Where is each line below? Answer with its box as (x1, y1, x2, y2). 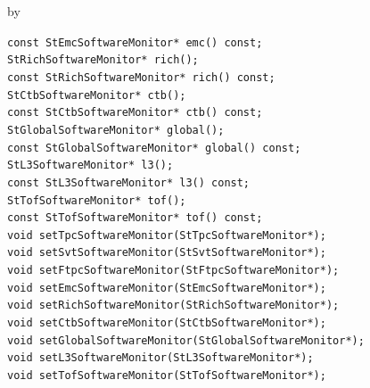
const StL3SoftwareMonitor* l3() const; (7, 176, 251, 189)
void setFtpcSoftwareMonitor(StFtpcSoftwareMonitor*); (7, 264, 340, 277)
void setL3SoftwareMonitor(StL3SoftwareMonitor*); (7, 351, 314, 365)
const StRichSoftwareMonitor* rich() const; (7, 70, 275, 84)
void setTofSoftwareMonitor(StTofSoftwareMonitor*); (7, 369, 326, 383)
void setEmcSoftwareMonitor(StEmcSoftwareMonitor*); (7, 281, 326, 294)
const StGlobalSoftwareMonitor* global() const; (7, 141, 301, 154)
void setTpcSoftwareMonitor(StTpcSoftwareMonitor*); (7, 228, 326, 242)
